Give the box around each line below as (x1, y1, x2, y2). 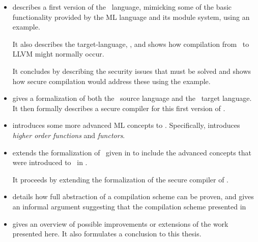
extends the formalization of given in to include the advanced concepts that (12, 147, 251, 157)
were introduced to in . (12, 157, 88, 168)
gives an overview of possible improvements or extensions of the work (12, 218, 228, 229)
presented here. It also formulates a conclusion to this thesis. (12, 228, 202, 239)
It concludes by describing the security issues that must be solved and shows (12, 65, 251, 76)
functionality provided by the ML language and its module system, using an (12, 11, 250, 22)
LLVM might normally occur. (12, 48, 104, 59)
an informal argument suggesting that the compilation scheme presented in (12, 201, 246, 211)
